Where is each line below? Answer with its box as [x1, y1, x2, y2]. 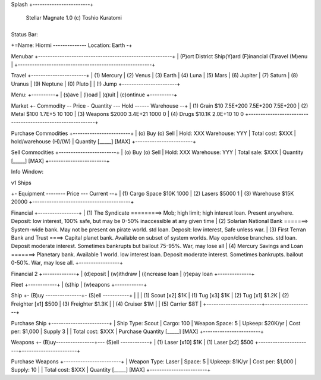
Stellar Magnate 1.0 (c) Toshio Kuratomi [26, 14, 122, 21]
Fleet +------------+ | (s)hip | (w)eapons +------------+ [11, 281, 147, 288]
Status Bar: [11, 30, 39, 38]
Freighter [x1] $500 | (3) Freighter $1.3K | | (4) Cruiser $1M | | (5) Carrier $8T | [11, 300, 202, 307]
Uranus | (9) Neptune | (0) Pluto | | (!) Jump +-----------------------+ [11, 80, 181, 87]
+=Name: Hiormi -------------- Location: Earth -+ [11, 42, 133, 49]
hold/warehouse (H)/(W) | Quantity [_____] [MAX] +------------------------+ [11, 138, 196, 145]
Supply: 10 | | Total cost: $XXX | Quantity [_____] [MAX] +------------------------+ [11, 366, 211, 373]
